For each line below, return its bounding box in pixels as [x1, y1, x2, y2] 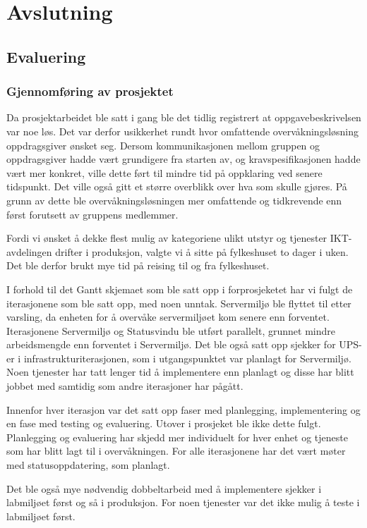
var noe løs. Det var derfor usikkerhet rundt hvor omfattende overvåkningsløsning [6, 123, 359, 138]
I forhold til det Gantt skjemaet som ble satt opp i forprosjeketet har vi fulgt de [6, 281, 353, 296]
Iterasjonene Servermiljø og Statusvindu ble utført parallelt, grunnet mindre [6, 323, 336, 338]
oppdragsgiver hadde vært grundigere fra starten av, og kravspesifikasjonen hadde [6, 152, 361, 166]
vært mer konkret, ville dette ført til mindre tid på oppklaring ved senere [6, 165, 323, 180]
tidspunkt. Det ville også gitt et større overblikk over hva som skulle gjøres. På [6, 179, 347, 194]
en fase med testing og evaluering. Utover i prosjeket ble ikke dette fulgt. [6, 416, 321, 431]
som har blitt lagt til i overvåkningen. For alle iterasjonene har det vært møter [6, 443, 346, 458]
